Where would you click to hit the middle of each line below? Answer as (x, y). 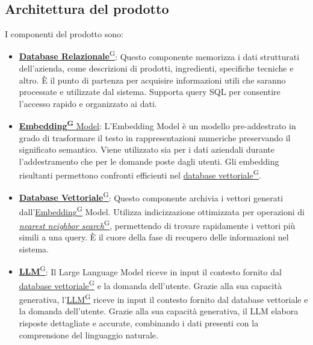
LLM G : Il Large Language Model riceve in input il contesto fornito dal (150, 270)
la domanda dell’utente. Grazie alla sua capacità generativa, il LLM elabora (159, 311)
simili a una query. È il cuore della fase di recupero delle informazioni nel (154, 237)
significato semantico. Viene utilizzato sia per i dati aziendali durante (147, 149)
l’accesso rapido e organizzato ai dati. (88, 103)
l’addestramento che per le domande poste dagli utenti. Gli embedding (149, 161)
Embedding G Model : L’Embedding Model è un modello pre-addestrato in (157, 125)
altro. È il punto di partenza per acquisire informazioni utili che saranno (152, 80)
